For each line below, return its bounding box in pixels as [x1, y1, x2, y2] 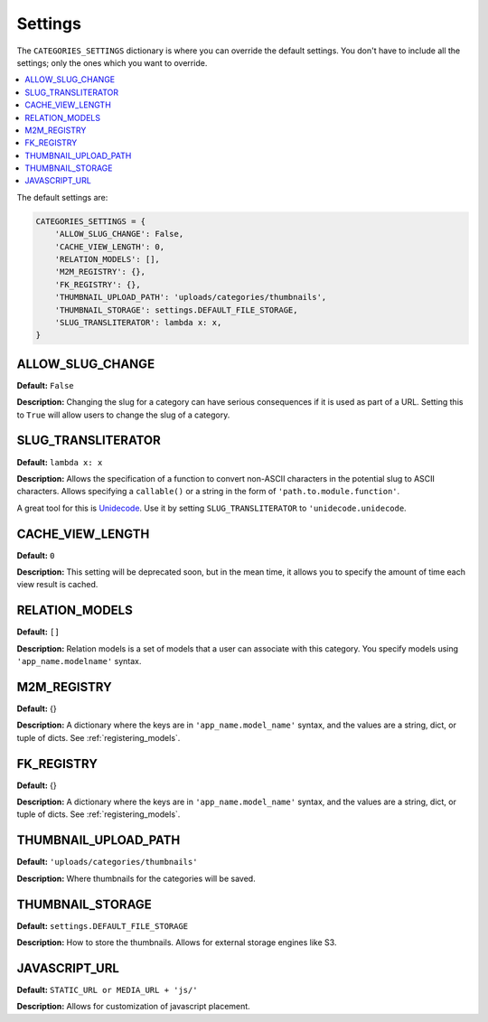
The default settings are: [16, 192, 108, 202]
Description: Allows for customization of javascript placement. [16, 1001, 250, 1012]
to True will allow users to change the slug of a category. [16, 409, 230, 420]
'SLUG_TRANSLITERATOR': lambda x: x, [54, 317, 222, 327]
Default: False [16, 380, 74, 390]
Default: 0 [16, 549, 55, 560]
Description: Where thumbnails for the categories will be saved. [16, 873, 257, 884]
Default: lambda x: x [16, 456, 103, 467]
